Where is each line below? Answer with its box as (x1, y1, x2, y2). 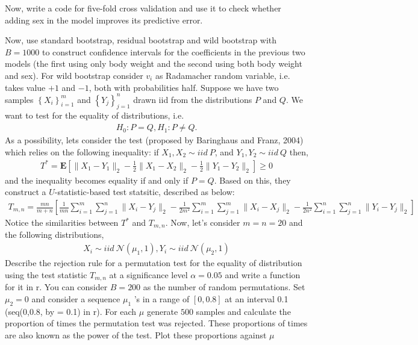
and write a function (225, 268, 301, 281)
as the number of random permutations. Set (143, 281, 305, 293)
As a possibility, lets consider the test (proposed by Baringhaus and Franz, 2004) (5, 134, 304, 146)
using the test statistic (5, 268, 87, 281)
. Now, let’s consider (165, 216, 240, 229)
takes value (5, 81, 46, 93)
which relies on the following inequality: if (5, 145, 159, 158)
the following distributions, (5, 228, 104, 241)
